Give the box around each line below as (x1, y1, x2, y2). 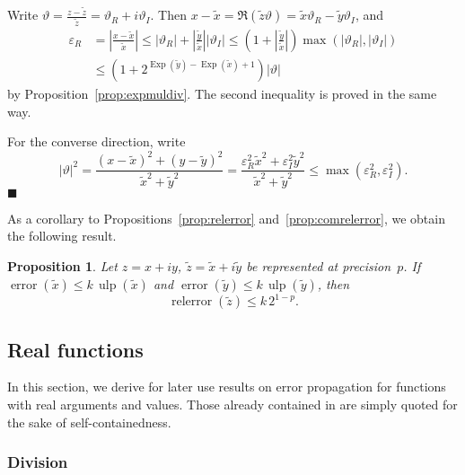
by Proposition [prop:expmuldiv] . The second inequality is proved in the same (7, 84, 437, 103)
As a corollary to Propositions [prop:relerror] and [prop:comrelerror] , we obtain (7, 208, 445, 227)
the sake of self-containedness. (7, 412, 171, 431)
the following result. (7, 226, 117, 245)
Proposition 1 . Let (7, 257, 118, 276)
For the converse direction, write (7, 132, 186, 151)
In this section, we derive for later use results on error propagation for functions (7, 377, 446, 396)
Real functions (7, 335, 144, 363)
